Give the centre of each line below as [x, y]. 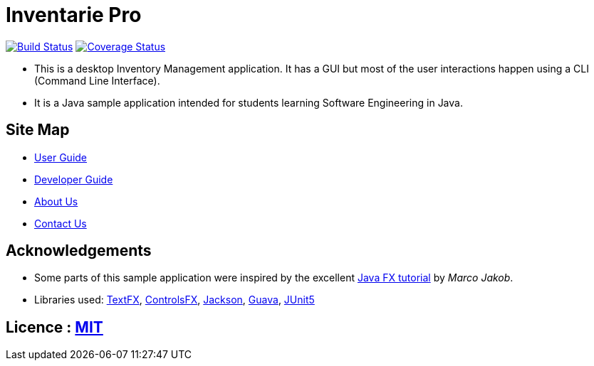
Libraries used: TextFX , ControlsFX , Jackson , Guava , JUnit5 [174, 300]
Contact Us [61, 223]
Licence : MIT [54, 327]
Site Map [38, 130]
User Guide [61, 157]
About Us [56, 201]
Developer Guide [74, 179]
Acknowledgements [79, 251]
